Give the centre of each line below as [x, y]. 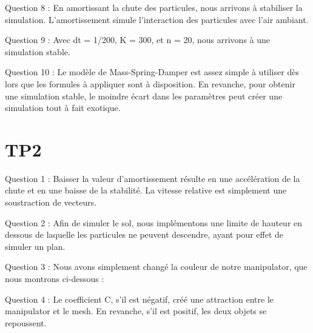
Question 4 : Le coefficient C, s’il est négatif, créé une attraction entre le [140, 299]
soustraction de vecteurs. [51, 202]
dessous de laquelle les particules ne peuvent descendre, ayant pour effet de [144, 234]
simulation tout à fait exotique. [63, 108]
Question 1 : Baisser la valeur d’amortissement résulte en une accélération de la [153, 178]
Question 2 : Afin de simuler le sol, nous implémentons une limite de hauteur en [154, 222]
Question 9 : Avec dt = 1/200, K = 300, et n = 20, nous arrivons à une [138, 40]
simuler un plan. [35, 246]
